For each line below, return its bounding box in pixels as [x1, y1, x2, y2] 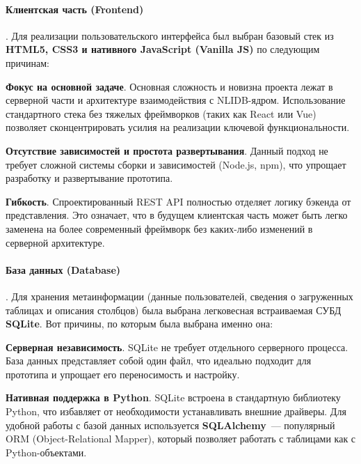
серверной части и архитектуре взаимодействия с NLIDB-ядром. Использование [6, 93, 346, 107]
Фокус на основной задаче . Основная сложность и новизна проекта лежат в [6, 79, 333, 93]
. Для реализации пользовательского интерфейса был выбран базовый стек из [6, 28, 334, 42]
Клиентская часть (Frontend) [6, 1, 144, 16]
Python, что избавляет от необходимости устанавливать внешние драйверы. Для [6, 404, 346, 419]
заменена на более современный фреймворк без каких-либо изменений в [6, 221, 313, 235]
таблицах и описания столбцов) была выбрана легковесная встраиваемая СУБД [6, 302, 342, 317]
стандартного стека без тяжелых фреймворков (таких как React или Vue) [6, 106, 316, 121]
